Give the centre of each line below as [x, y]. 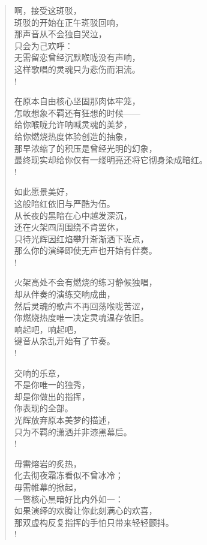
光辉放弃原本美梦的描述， [64, 420]
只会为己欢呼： [43, 45]
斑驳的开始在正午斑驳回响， [69, 22]
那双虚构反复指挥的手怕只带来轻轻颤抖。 [94, 522]
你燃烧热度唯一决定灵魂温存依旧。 [81, 317]
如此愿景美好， [43, 192]
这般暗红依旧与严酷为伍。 [64, 203]
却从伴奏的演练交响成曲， [64, 294]
